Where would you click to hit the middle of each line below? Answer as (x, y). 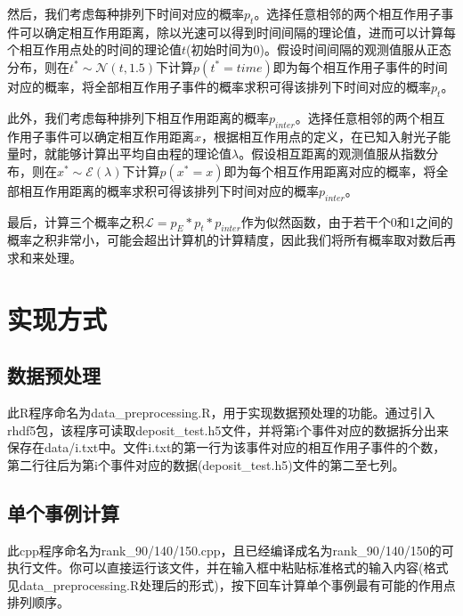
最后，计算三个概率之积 (76, 221)
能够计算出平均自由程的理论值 (144, 154)
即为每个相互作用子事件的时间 (360, 66)
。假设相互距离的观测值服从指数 (333, 154)
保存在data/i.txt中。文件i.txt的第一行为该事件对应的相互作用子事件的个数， (227, 447)
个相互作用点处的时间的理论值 (94, 49)
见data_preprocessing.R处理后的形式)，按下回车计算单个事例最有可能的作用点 (231, 584)
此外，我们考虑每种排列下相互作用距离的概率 (138, 117)
